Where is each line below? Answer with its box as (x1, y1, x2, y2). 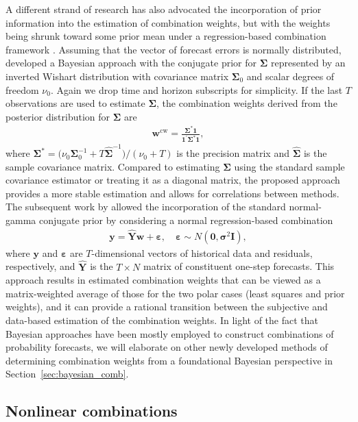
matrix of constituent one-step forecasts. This (143, 259, 335, 273)
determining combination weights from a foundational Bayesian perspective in (5, 353, 333, 367)
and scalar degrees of (246, 69, 335, 83)
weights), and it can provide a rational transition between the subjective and (5, 299, 328, 314)
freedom (5, 82, 39, 97)
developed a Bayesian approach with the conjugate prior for (5, 55, 257, 70)
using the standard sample (234, 159, 345, 173)
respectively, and (5, 259, 75, 273)
